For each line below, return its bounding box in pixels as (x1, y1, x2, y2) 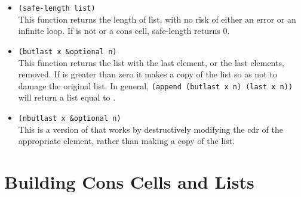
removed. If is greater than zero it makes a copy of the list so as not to (18, 68, 277, 80)
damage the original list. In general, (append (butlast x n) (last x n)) (18, 79, 293, 92)
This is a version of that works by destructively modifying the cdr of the (18, 123, 283, 135)
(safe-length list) (18, 4, 96, 12)
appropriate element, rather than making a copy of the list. (18, 135, 235, 147)
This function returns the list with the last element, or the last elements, (18, 56, 284, 68)
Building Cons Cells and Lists (4, 169, 254, 193)
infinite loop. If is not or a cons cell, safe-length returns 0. (18, 24, 230, 37)
